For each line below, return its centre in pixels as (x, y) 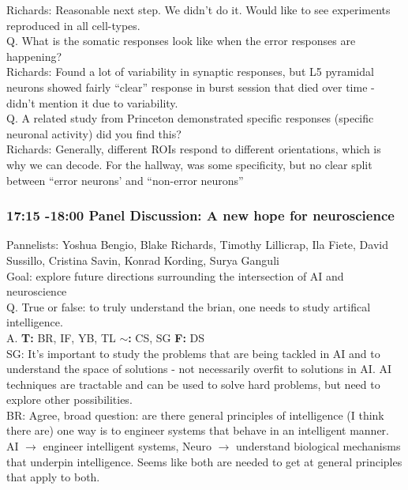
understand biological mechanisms (318, 446)
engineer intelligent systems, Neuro (127, 446)
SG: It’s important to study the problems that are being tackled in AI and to (193, 353)
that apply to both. (53, 477)
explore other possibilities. (69, 400)
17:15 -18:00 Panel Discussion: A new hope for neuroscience (200, 215)
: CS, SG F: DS (167, 337)
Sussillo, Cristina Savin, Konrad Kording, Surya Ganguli (143, 260)
